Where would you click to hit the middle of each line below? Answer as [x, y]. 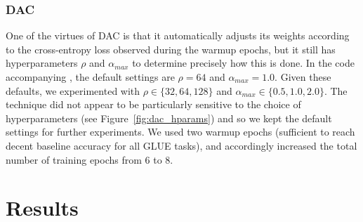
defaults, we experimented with [73, 90]
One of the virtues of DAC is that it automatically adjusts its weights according [178, 35]
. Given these [303, 77]
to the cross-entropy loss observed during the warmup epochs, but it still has [171, 49]
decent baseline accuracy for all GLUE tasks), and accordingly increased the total [181, 145]
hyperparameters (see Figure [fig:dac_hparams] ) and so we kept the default [169, 118]
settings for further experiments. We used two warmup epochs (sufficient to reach [180, 132]
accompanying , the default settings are [90, 77]
